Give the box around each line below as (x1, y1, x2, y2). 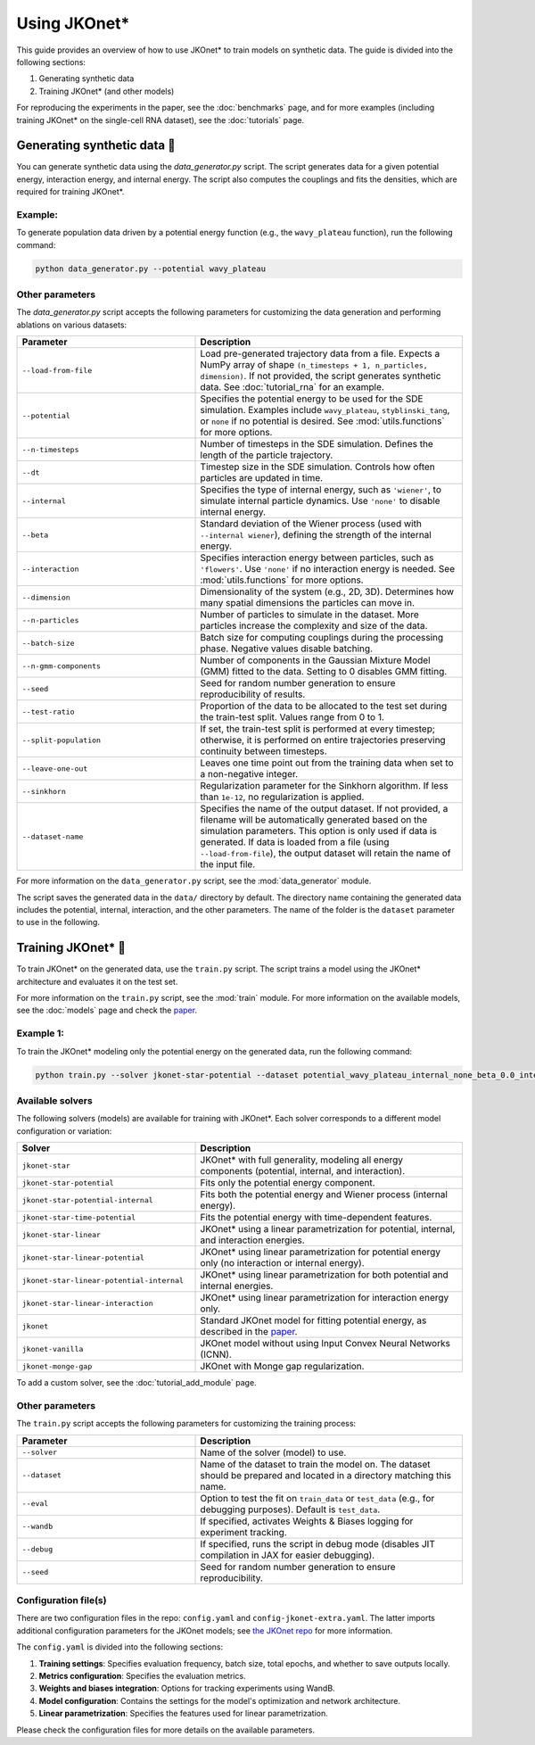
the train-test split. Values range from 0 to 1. (200, 711, 385, 724)
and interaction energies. (200, 1234, 305, 1246)
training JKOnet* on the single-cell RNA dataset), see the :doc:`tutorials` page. (16, 114, 305, 125)
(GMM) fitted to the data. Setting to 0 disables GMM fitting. (200, 666, 448, 678)
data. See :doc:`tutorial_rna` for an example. (200, 381, 385, 393)
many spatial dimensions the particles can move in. (200, 597, 415, 609)
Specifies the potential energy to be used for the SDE (200, 393, 424, 405)
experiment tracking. (200, 1526, 287, 1538)
